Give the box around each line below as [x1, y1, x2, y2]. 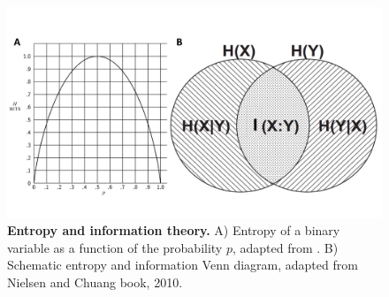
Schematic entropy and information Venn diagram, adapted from [7, 255, 358, 274]
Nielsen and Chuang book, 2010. [7, 272, 183, 291]
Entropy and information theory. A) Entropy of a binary [7, 221, 340, 240]
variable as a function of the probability [7, 238, 223, 256]
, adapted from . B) [232, 238, 339, 256]
